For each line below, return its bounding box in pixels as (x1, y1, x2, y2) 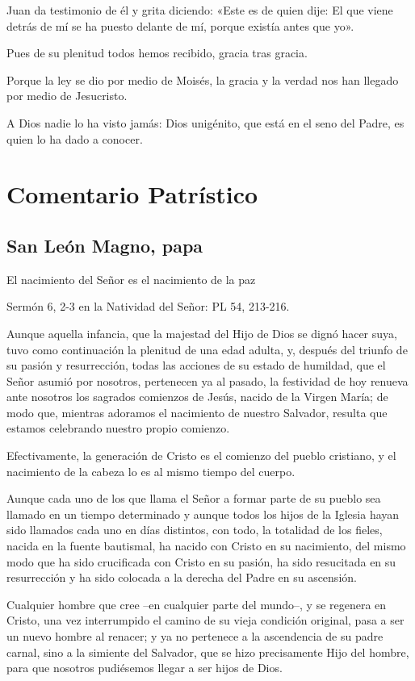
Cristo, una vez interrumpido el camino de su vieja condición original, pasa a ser (6, 612, 405, 629)
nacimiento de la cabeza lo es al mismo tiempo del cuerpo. (6, 462, 296, 479)
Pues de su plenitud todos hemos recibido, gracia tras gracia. (6, 44, 308, 61)
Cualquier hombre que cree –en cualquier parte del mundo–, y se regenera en (6, 595, 387, 612)
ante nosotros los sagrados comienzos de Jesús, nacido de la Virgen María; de (6, 388, 388, 405)
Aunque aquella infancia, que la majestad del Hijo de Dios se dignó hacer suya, (6, 324, 397, 341)
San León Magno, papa (6, 232, 203, 257)
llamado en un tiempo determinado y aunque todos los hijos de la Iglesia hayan (6, 505, 400, 522)
